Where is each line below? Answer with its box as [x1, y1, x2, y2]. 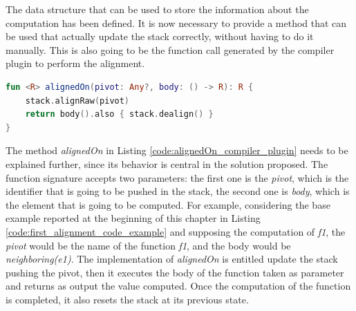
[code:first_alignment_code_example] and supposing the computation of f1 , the [6, 224, 346, 238]
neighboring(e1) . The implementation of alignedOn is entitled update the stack [6, 252, 338, 266]
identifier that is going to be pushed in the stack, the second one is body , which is [6, 184, 350, 198]
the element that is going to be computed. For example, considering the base [6, 197, 330, 211]
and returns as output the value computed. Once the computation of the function [6, 279, 351, 293]
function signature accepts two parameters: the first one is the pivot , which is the [6, 170, 349, 185]
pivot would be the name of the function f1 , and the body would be [6, 238, 291, 252]
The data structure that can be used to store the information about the [6, 2, 309, 16]
